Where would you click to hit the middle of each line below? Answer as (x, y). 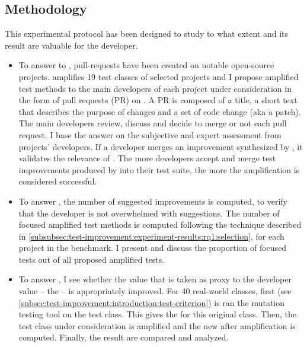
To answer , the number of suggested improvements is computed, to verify (153, 201)
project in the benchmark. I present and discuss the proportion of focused (153, 248)
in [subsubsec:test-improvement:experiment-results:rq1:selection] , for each (151, 236)
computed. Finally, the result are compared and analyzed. (124, 337)
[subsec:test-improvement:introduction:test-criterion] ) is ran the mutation (152, 302)
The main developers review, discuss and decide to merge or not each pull (153, 123)
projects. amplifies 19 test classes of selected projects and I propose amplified (159, 76)
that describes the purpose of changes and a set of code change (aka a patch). (160, 111)
